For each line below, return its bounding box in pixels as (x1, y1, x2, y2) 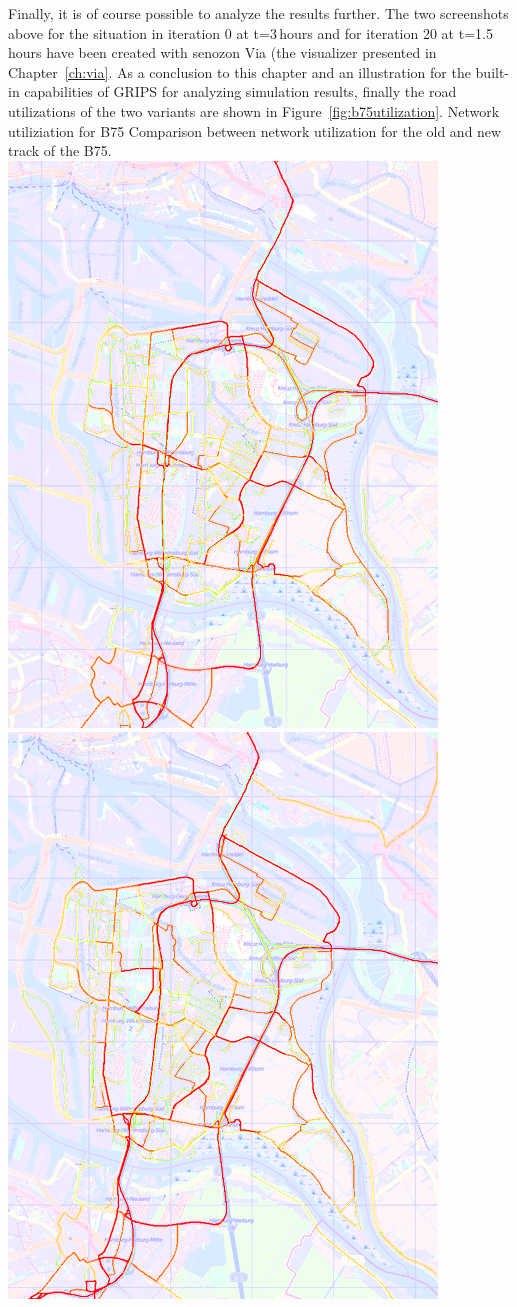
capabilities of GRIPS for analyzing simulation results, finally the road (24, 81, 457, 102)
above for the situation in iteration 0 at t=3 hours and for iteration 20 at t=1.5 (8, 22, 493, 43)
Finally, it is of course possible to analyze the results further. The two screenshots (8, 3, 509, 23)
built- (475, 61, 510, 82)
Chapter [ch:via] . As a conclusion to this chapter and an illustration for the (8, 61, 471, 82)
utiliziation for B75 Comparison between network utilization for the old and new (8, 120, 502, 141)
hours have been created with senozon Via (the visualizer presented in (8, 42, 437, 63)
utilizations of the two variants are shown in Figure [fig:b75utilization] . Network (8, 100, 500, 121)
